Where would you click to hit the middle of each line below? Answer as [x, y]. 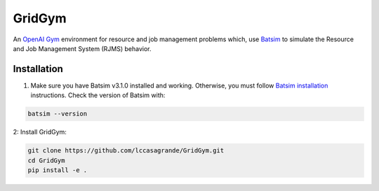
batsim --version [58, 114]
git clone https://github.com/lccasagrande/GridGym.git [126, 151]
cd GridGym [46, 160]
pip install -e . [58, 170]
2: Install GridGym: [40, 132]
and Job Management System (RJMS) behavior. [82, 48]
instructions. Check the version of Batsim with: [98, 95]
